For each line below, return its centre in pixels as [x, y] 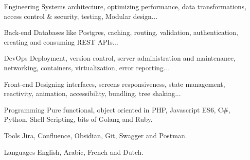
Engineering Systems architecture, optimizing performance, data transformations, [125, 6]
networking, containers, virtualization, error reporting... [87, 67]
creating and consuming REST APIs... [61, 41]
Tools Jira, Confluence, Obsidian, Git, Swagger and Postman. [96, 135]
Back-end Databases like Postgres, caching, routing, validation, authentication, [121, 32]
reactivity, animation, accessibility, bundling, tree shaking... [92, 93]
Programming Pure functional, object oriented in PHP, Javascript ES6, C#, [117, 109]
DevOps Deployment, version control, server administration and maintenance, [120, 58]
